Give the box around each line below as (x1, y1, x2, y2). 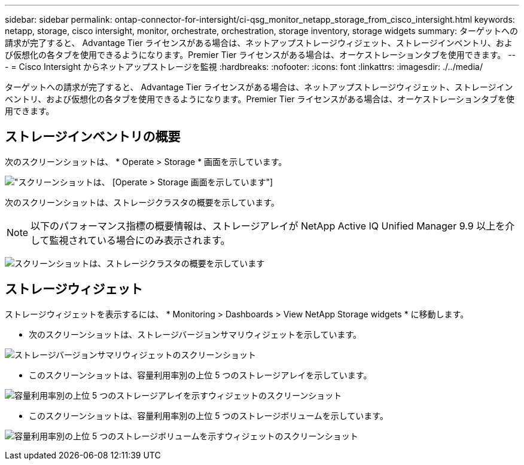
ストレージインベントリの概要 (5, 129, 181, 145)
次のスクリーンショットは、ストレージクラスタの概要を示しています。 (5, 197, 279, 207)
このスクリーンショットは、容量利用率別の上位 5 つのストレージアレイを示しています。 (29, 369, 372, 380)
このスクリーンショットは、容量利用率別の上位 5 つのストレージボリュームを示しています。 (29, 410, 388, 421)
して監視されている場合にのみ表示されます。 (31, 234, 230, 246)
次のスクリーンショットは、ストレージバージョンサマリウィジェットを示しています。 (29, 329, 362, 339)
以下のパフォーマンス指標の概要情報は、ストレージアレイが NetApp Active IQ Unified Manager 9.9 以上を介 (31, 219, 515, 232)
